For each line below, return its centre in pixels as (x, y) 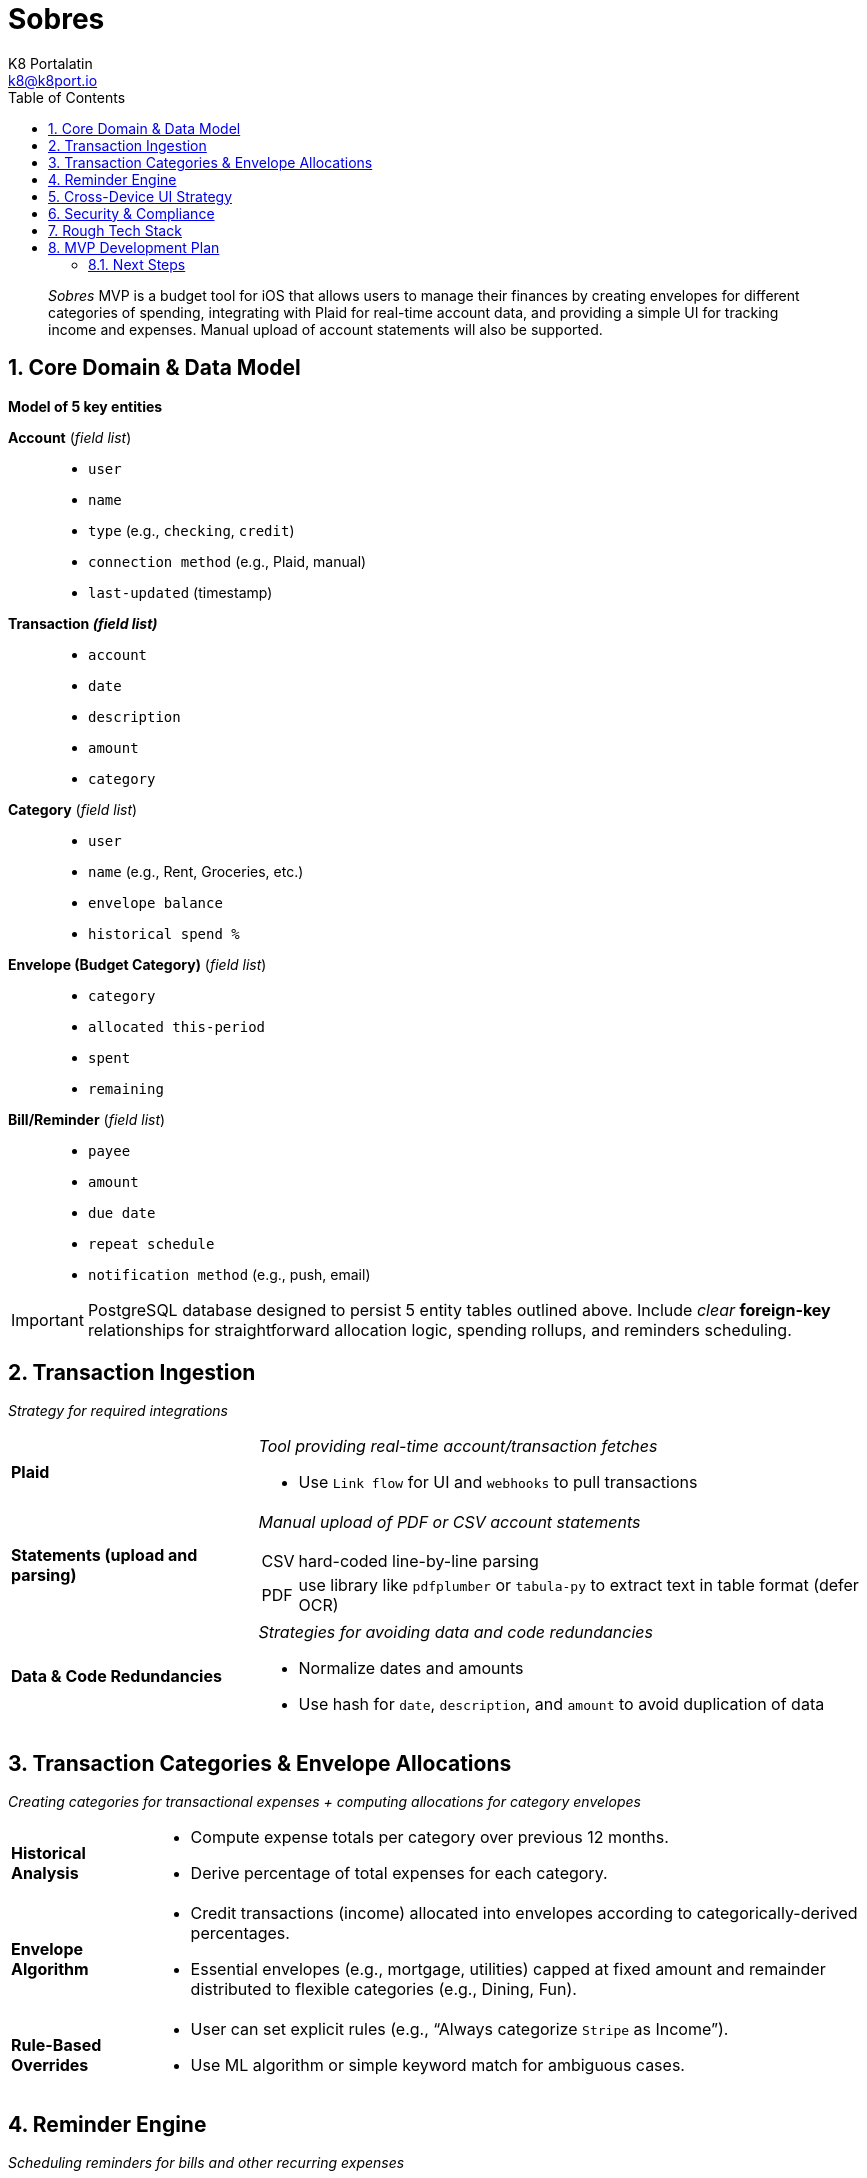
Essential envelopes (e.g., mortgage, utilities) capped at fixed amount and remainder (508, 1969)
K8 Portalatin (50, 63)
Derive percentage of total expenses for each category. (399, 1873)
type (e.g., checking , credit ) (191, 530)
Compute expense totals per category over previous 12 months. (429, 1837)
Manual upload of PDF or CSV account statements (449, 1522)
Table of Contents (67, 97)
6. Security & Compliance (131, 213)
